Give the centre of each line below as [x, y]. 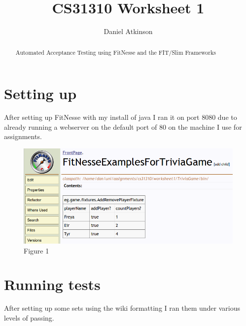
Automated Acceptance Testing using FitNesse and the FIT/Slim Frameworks [116, 52]
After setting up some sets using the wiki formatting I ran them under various [122, 308]
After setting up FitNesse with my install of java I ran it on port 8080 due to [121, 117]
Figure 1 [36, 250]
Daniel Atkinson [128, 31]
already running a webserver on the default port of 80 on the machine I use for [123, 127]
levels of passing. [29, 317]
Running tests [52, 284]
